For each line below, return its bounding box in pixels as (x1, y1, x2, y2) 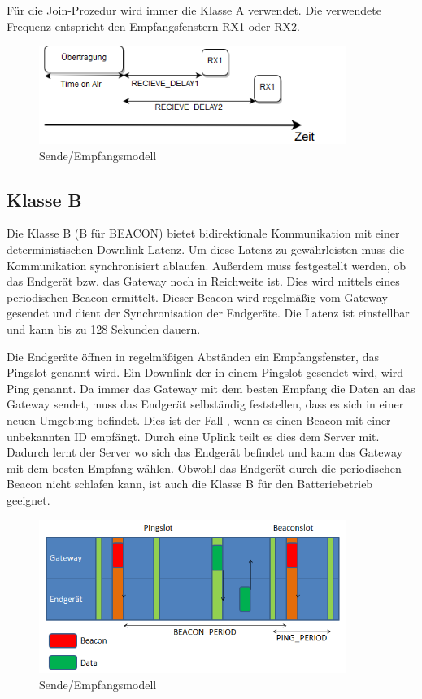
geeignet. (7, 491, 50, 508)
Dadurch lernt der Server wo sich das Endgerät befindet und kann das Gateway (7, 443, 403, 461)
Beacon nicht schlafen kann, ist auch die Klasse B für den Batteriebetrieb (7, 475, 373, 492)
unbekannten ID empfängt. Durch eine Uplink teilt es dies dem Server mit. (7, 427, 380, 444)
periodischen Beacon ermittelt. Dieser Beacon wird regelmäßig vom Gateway (7, 288, 388, 305)
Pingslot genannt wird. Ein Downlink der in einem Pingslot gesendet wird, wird (7, 364, 404, 381)
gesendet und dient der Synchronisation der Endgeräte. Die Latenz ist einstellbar (7, 304, 410, 321)
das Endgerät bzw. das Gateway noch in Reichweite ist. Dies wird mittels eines (7, 273, 400, 290)
